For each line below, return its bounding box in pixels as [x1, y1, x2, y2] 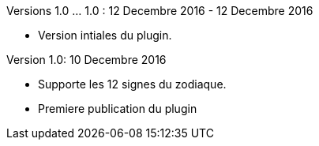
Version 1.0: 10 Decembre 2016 [6, 53, 167, 66]
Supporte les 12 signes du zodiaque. [38, 77, 227, 91]
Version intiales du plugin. [38, 28, 172, 42]
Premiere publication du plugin [38, 102, 197, 115]
